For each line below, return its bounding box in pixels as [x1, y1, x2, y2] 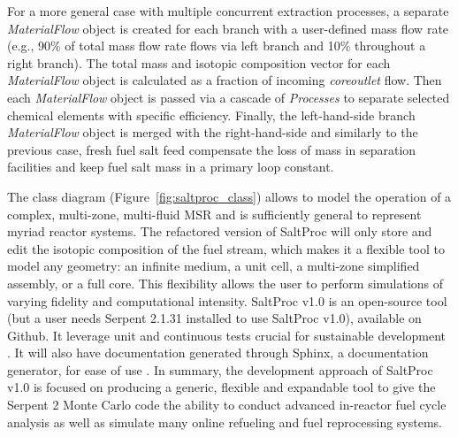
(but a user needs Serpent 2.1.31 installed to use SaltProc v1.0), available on [7, 309, 422, 327]
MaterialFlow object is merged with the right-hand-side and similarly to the [7, 123, 418, 142]
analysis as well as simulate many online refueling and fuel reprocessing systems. [7, 412, 443, 431]
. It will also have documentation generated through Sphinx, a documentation [7, 343, 429, 362]
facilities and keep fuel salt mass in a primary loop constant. [7, 157, 334, 176]
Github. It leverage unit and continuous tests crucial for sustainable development [7, 326, 447, 344]
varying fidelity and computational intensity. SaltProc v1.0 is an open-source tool [7, 291, 447, 310]
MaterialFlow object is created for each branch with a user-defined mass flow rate [7, 19, 449, 37]
